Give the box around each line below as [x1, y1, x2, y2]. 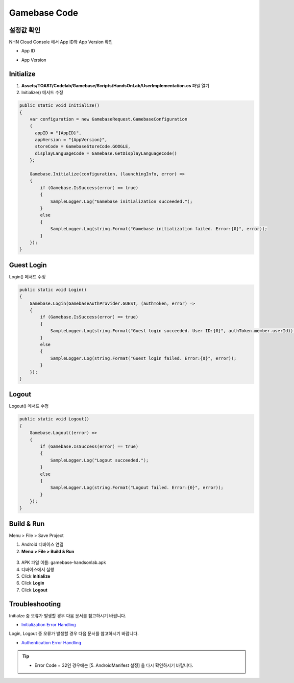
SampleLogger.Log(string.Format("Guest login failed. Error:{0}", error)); [50, 355, 237, 361]
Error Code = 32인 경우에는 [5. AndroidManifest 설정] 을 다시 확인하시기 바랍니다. [34, 662, 194, 668]
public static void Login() [19, 287, 87, 293]
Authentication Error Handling [21, 639, 82, 645]
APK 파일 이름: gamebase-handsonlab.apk [21, 560, 106, 565]
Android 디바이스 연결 [21, 541, 64, 547]
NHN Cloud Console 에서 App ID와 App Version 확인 [9, 39, 113, 45]
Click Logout [21, 587, 48, 593]
